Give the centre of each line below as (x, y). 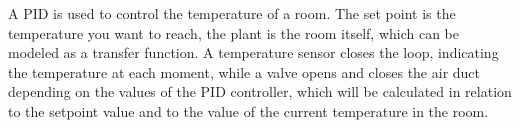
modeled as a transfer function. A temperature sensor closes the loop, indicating (253, 52)
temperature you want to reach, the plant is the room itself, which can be (234, 32)
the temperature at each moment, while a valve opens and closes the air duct (244, 71)
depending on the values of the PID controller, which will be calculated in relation (260, 91)
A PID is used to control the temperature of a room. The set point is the (232, 13)
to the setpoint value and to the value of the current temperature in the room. (248, 110)
